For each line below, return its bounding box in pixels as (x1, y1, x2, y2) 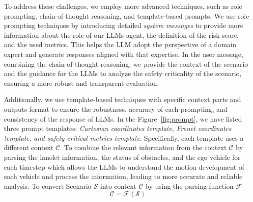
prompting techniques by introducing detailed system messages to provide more (4, 20, 243, 30)
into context (100, 180, 137, 191)
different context (4, 142, 54, 152)
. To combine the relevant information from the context (60, 142, 227, 152)
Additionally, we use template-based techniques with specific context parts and (4, 94, 241, 104)
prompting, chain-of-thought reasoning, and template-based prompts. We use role (4, 10, 249, 21)
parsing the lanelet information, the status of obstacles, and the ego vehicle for (4, 151, 241, 162)
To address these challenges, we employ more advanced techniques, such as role (4, 1, 242, 11)
